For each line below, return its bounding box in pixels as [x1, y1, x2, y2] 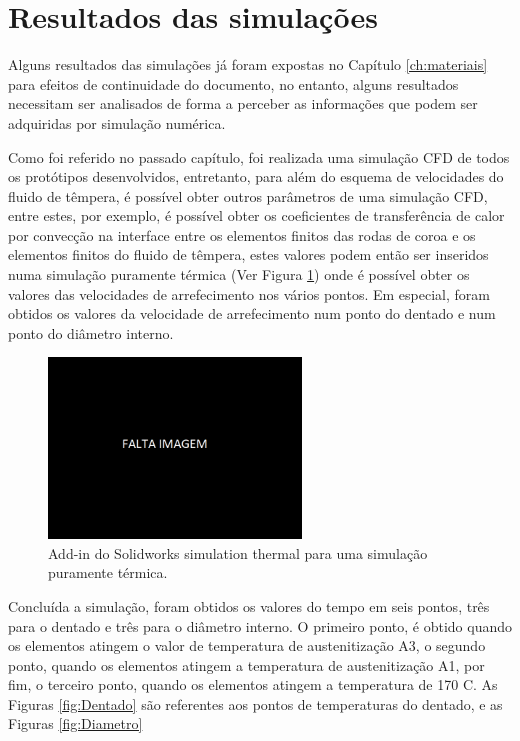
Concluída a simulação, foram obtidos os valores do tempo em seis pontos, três [8, 595, 490, 616]
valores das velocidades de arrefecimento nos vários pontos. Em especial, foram [8, 283, 490, 304]
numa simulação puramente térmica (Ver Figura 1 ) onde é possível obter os [8, 264, 470, 285]
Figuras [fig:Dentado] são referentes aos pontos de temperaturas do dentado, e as [8, 693, 503, 714]
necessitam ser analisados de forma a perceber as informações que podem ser [8, 93, 478, 114]
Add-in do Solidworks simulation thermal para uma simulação [48, 542, 428, 563]
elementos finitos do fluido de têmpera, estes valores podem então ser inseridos [8, 244, 489, 265]
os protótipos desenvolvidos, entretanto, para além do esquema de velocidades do [8, 166, 504, 187]
